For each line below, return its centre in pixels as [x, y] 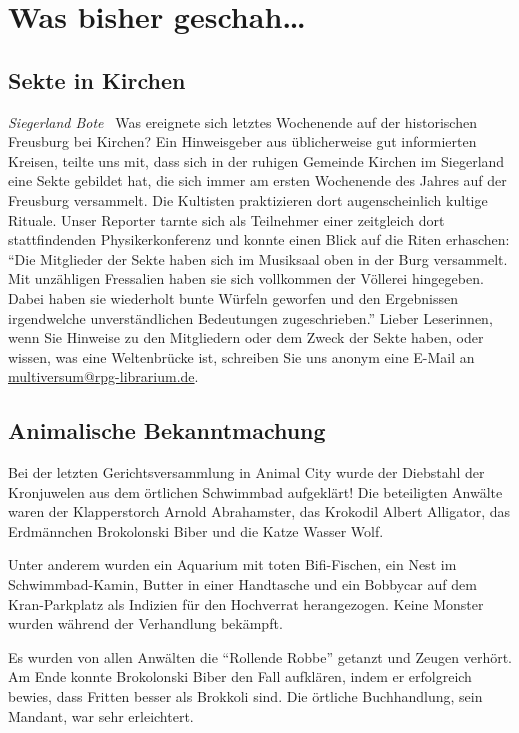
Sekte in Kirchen [97, 79]
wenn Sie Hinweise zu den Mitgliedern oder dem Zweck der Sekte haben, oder [246, 337]
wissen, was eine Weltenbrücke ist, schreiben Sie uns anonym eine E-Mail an [241, 356]
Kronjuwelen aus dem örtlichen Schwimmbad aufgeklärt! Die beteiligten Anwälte [255, 491]
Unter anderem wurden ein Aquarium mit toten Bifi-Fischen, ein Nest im [232, 564]
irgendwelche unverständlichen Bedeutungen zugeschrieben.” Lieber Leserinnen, [250, 317]
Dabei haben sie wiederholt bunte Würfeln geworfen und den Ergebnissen [233, 297]
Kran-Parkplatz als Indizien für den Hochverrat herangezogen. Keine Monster [246, 603]
